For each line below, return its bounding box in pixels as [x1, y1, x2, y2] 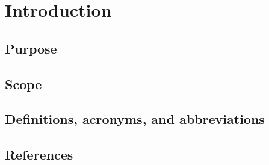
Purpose [5, 39, 57, 57]
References [5, 145, 73, 164]
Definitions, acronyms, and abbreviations [5, 110, 265, 128]
